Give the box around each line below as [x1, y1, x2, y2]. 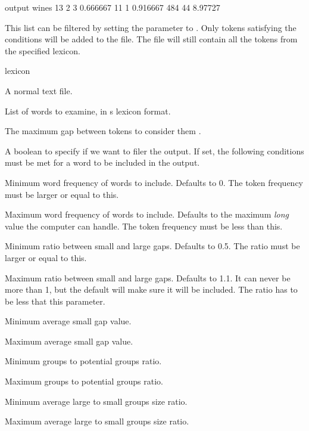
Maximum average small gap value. [5, 334, 133, 347]
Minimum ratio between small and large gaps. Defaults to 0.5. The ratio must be [5, 240, 300, 252]
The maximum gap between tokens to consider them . [5, 125, 201, 137]
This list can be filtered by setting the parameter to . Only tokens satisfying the [5, 21, 296, 33]
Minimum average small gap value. [5, 315, 132, 327]
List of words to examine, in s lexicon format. [5, 104, 171, 117]
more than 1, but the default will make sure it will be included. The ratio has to [5, 283, 298, 296]
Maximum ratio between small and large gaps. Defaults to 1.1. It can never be [5, 271, 291, 284]
